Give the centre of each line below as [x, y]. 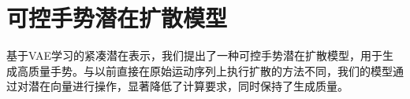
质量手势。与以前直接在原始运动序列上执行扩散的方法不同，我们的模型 [210, 70]
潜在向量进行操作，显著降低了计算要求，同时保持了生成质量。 [188, 86]
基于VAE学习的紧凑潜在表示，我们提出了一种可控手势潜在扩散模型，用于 [194, 55]
